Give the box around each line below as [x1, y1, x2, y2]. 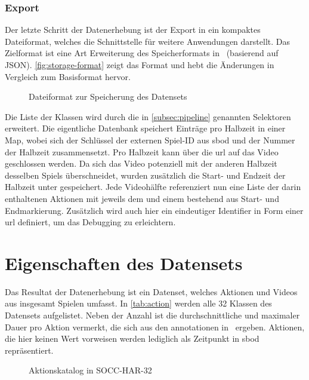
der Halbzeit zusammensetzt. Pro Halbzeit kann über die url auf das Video [5, 145, 279, 158]
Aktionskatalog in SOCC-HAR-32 [29, 364, 152, 376]
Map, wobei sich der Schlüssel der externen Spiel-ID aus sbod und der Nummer [5, 133, 295, 146]
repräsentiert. [5, 344, 54, 356]
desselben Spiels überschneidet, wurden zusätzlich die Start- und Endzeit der [5, 168, 286, 181]
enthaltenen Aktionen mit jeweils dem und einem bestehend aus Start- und [5, 192, 279, 204]
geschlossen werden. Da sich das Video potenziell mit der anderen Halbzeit [5, 157, 277, 170]
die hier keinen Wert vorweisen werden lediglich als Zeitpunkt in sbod [5, 332, 259, 345]
